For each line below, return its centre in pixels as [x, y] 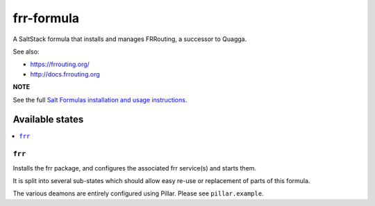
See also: [26, 51]
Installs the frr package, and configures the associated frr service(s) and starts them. [135, 168]
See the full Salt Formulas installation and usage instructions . [100, 100]
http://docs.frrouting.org [65, 74]
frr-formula [46, 18]
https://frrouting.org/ [60, 64]
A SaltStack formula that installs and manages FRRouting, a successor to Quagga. [130, 39]
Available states [48, 119]
